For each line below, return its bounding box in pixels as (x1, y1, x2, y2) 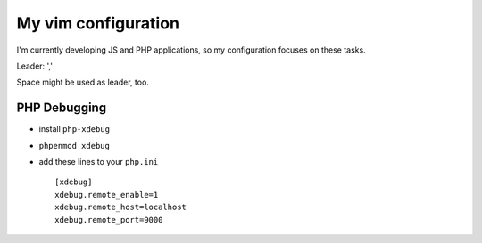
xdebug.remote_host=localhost (54, 202, 187, 213)
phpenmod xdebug (38, 141, 111, 150)
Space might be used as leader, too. (16, 77, 149, 88)
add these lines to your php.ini (38, 157, 159, 167)
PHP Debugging (16, 101, 107, 116)
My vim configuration (16, 13, 180, 33)
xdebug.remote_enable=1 (54, 190, 159, 199)
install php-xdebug (38, 124, 111, 134)
